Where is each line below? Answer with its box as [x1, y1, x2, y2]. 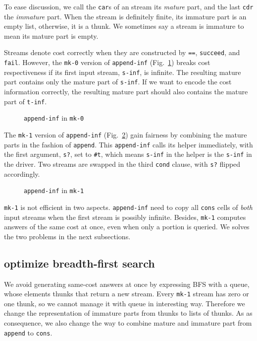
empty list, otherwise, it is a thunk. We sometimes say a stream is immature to [4, 21, 244, 31]
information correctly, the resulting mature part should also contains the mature [4, 86, 248, 97]
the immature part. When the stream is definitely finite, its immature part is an [4, 11, 247, 21]
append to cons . [4, 327, 52, 338]
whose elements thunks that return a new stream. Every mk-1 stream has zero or [4, 288, 249, 299]
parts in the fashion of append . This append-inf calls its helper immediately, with [4, 139, 253, 149]
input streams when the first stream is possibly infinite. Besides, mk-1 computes [4, 211, 246, 222]
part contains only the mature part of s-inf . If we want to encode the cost [4, 76, 232, 87]
